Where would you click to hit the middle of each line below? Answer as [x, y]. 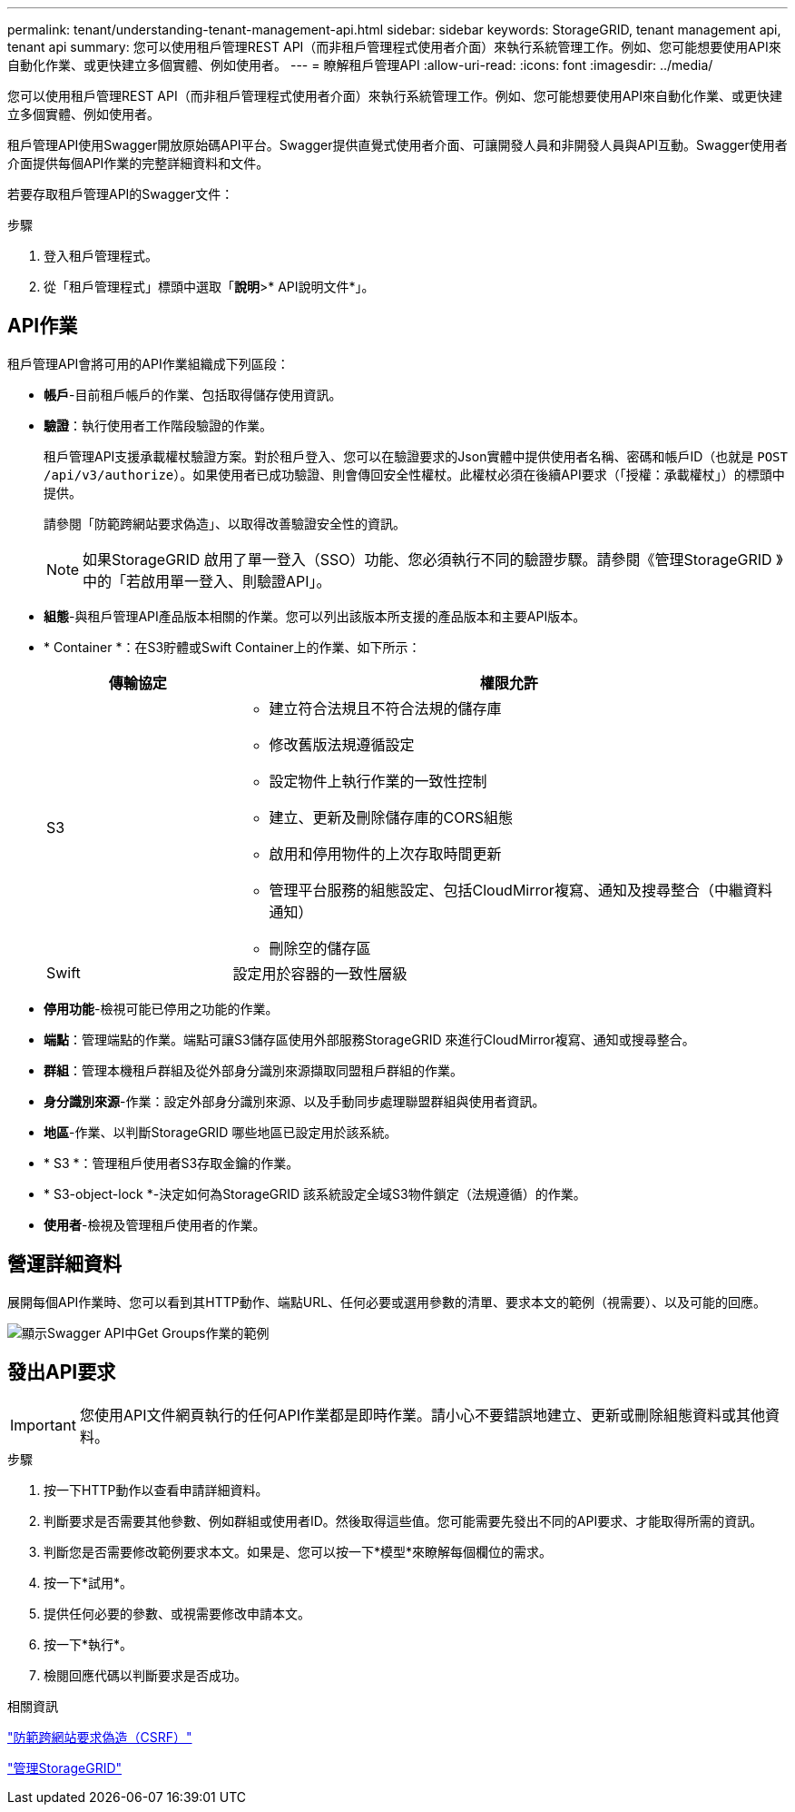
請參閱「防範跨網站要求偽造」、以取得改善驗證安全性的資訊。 [225, 523]
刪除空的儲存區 [320, 948]
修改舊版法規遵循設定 [342, 744]
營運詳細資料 [64, 1264]
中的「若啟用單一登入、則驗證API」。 [207, 581]
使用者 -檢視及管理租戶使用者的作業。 [155, 1224]
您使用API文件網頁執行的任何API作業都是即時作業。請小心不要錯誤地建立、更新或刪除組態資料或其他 [422, 1415]
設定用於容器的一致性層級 [320, 973]
